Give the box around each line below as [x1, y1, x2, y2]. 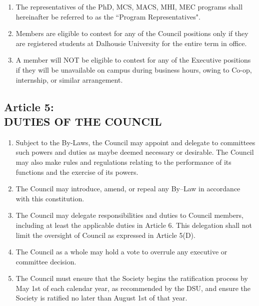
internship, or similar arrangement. [15, 74, 123, 85]
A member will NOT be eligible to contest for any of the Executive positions [15, 55, 251, 65]
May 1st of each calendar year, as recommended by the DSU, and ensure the [15, 282, 250, 293]
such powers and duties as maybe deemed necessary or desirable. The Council [15, 147, 254, 157]
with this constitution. [15, 193, 84, 203]
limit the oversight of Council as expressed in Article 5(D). [15, 229, 195, 240]
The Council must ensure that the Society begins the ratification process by [15, 273, 248, 283]
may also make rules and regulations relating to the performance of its [15, 156, 231, 167]
